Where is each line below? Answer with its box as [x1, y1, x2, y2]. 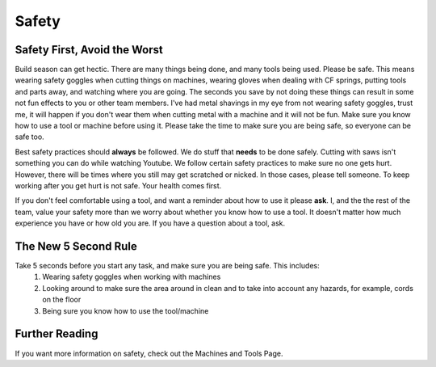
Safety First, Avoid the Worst [15, 43, 163, 57]
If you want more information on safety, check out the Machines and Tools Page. [15, 348, 283, 358]
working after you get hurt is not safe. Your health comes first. [15, 180, 222, 190]
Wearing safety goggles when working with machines [42, 272, 221, 282]
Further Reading [15, 327, 99, 341]
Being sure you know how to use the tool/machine [42, 306, 209, 315]
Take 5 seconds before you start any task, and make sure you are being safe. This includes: [15, 261, 320, 271]
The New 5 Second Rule [15, 239, 137, 253]
